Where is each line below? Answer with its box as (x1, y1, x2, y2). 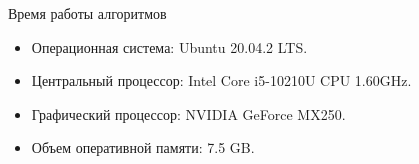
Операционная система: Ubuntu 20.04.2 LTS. (31, 36, 308, 57)
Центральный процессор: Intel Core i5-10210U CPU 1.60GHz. (31, 70, 412, 91)
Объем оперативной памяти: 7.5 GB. (31, 137, 255, 158)
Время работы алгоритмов (8, 3, 167, 23)
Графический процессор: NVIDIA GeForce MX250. (31, 103, 346, 124)
